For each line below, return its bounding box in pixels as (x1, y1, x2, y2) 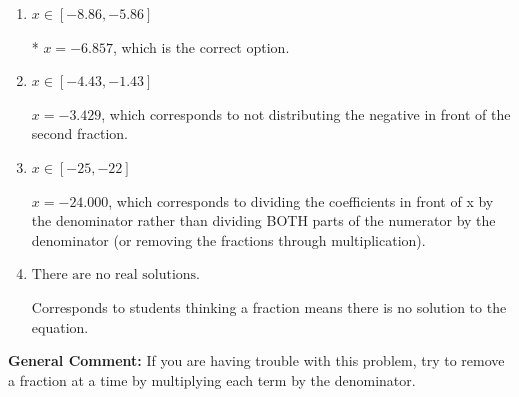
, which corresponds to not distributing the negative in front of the (101, 103, 511, 124)
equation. (31, 316, 89, 337)
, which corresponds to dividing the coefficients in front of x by (108, 190, 494, 211)
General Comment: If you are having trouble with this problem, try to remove (8, 350, 505, 371)
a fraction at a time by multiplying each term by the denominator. (8, 369, 416, 390)
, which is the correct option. (112, 36, 290, 57)
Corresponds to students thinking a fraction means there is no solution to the (31, 296, 507, 317)
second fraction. (31, 123, 128, 144)
